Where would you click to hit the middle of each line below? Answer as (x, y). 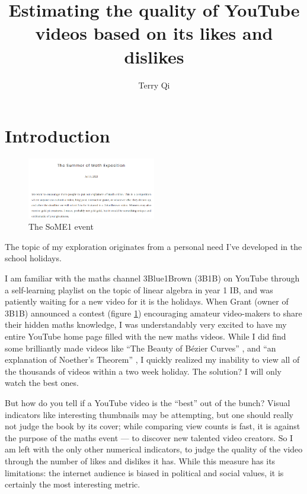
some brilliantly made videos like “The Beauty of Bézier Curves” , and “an (140, 348)
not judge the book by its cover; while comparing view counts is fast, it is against (153, 426)
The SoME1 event (61, 227)
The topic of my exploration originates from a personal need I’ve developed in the (153, 246)
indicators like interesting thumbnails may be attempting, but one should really (149, 414)
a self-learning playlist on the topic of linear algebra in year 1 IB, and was (139, 289)
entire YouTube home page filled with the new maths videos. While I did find (145, 336)
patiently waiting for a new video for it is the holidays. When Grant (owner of (147, 301)
